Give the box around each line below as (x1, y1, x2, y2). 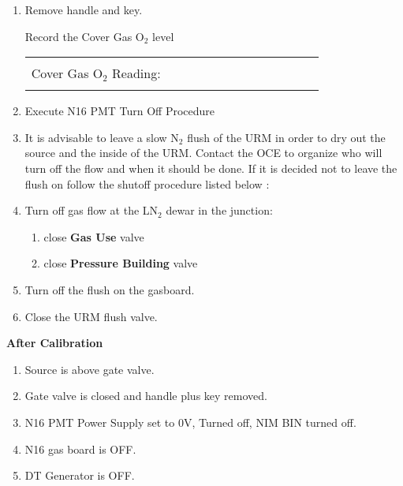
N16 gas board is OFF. (24, 440, 136, 457)
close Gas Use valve (43, 228, 144, 245)
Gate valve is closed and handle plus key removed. (24, 387, 267, 404)
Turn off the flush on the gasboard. (24, 281, 195, 297)
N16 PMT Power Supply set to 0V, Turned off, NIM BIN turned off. (24, 413, 356, 430)
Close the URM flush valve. (24, 308, 158, 324)
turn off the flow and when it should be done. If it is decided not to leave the (24, 159, 397, 176)
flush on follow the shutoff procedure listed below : (24, 175, 270, 192)
